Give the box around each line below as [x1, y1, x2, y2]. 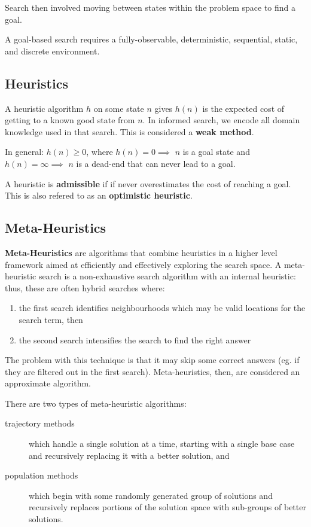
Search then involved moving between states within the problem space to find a [5, 1, 296, 13]
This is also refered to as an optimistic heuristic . [5, 189, 193, 202]
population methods [5, 469, 78, 482]
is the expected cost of [202, 102, 285, 114]
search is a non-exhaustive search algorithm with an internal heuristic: [38, 270, 296, 282]
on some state [93, 102, 144, 114]
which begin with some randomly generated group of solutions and [29, 489, 273, 501]
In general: [5, 145, 44, 158]
